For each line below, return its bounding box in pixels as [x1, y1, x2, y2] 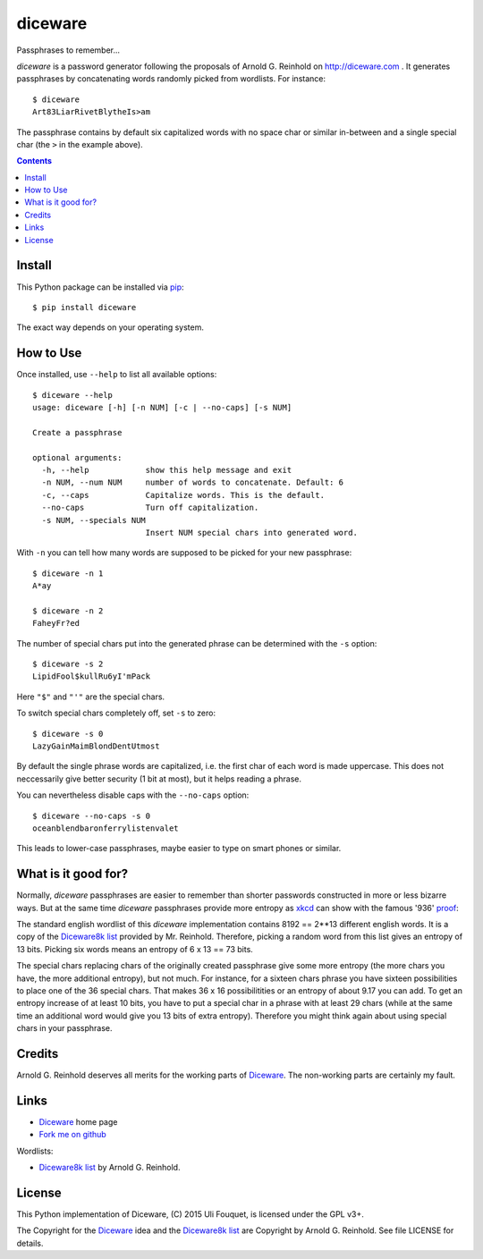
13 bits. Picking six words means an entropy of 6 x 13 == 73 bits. [16, 943, 254, 954]
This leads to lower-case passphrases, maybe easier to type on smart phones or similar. [16, 843, 342, 854]
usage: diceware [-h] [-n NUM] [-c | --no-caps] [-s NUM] [32, 402, 292, 412]
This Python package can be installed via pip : [16, 282, 184, 292]
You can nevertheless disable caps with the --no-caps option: [16, 790, 250, 800]
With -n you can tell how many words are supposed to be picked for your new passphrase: [16, 547, 352, 558]
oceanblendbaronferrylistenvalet [32, 823, 179, 833]
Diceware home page [38, 1116, 118, 1127]
